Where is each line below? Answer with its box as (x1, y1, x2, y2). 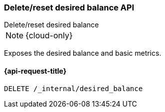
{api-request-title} (4, 66, 67, 75)
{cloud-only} (25, 30, 73, 41)
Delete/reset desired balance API (4, 2, 135, 12)
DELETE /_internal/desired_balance (4, 84, 143, 93)
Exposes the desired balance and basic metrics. (4, 49, 162, 58)
